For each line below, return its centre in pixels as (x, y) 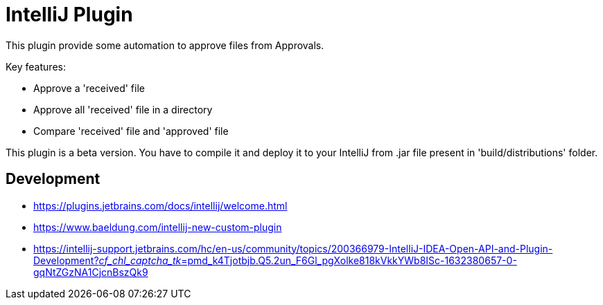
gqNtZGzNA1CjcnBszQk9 (91, 272)
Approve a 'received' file (89, 88)
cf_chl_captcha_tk (140, 260)
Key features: (36, 66)
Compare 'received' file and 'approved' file (131, 131)
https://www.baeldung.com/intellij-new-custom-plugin (158, 227)
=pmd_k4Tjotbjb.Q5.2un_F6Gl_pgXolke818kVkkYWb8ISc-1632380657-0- (349, 260)
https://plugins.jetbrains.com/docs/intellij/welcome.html (160, 205)
